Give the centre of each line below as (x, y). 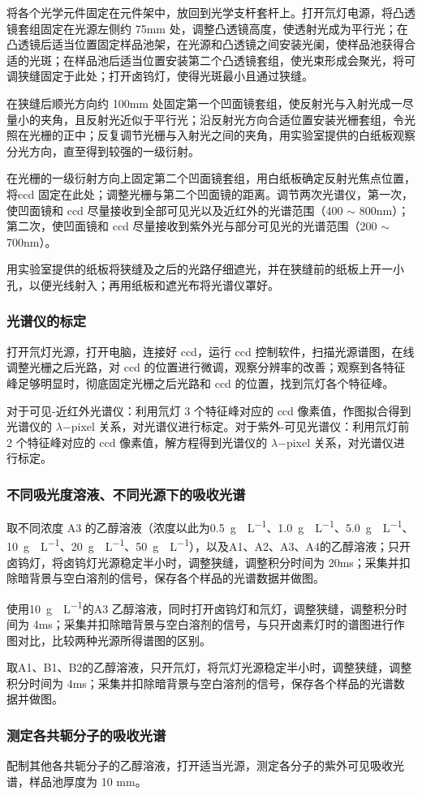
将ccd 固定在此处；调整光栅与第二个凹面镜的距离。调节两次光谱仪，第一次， (210, 193)
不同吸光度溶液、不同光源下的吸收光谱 (126, 494)
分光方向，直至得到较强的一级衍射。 (103, 150)
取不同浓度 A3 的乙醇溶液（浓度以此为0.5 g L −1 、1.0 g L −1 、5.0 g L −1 (205, 526)
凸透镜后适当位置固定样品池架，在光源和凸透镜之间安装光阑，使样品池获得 (205, 44)
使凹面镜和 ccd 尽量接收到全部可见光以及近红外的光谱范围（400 (175, 210)
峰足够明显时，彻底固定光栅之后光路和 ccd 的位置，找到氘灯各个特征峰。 (200, 382)
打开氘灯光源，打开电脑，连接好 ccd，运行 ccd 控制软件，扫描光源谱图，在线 (211, 351)
